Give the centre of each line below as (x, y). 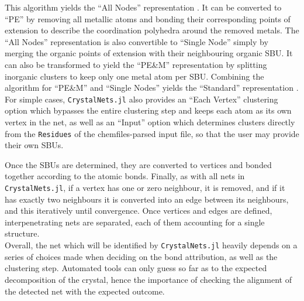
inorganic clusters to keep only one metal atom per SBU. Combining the (134, 76)
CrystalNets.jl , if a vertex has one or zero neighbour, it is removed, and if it (145, 188)
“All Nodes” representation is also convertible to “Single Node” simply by (137, 41)
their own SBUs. (34, 145)
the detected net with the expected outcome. (85, 291)
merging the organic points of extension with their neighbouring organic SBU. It (149, 53)
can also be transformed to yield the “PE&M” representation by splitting (136, 64)
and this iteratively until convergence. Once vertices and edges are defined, (139, 211)
